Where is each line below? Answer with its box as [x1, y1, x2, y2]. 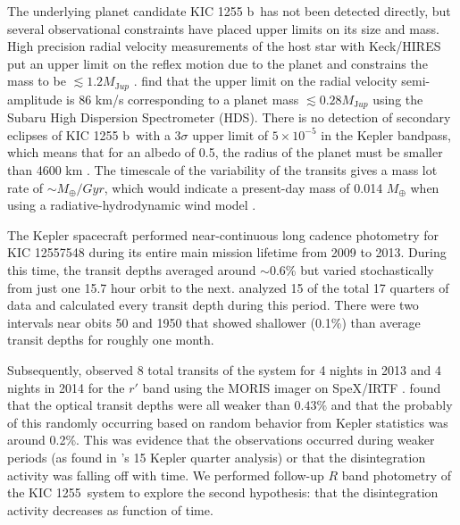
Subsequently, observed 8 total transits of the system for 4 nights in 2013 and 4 [7, 361, 442, 379]
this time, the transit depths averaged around [7, 261, 256, 279]
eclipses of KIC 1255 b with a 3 [7, 125, 181, 144]
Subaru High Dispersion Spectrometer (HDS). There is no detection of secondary [7, 108, 451, 127]
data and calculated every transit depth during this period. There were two [7, 296, 419, 314]
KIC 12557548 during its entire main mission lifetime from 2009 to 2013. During [7, 243, 447, 262]
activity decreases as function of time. [7, 500, 213, 519]
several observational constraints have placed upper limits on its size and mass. [7, 19, 439, 37]
